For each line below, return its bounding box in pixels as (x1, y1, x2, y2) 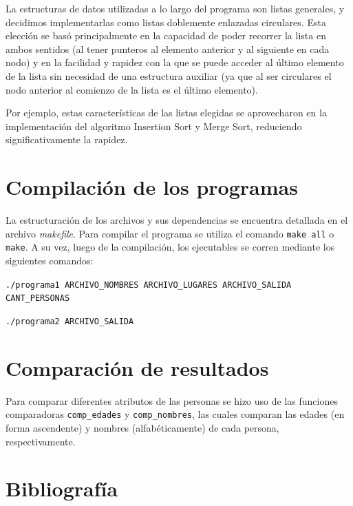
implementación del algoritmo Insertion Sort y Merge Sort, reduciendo (6, 118, 302, 133)
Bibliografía (6, 474, 118, 503)
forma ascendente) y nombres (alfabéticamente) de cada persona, (6, 420, 279, 434)
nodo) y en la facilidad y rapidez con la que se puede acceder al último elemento (6, 55, 344, 70)
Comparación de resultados (6, 353, 269, 381)
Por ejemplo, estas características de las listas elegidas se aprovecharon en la (6, 105, 327, 120)
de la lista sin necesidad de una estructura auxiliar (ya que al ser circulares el (6, 68, 332, 83)
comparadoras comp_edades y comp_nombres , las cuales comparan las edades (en (6, 407, 345, 421)
